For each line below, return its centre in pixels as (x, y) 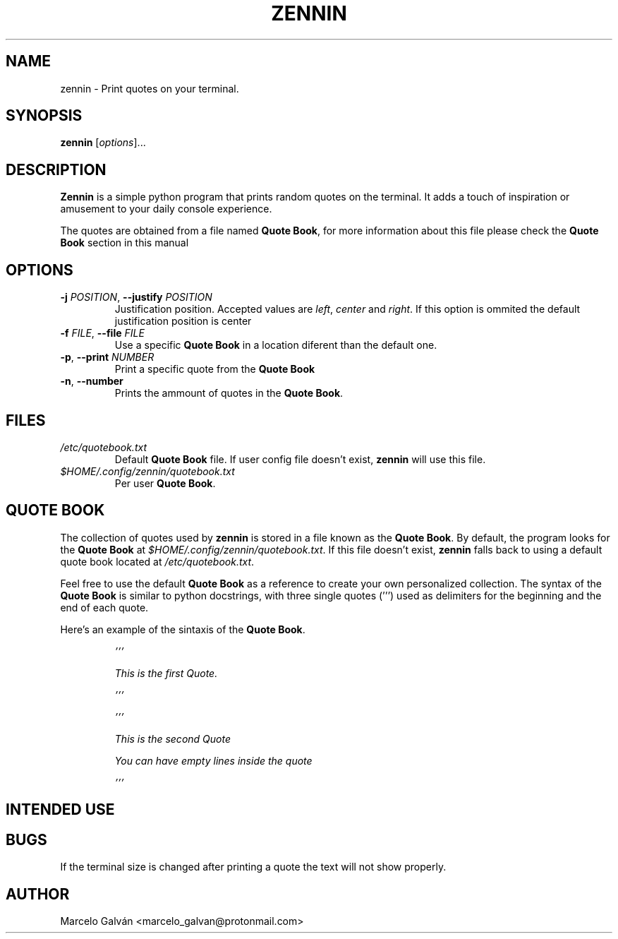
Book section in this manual (125, 243)
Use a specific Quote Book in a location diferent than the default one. (276, 345)
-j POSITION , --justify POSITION (136, 297)
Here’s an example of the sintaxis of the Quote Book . (183, 629)
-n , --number (92, 381)
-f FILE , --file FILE (102, 333)
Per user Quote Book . (165, 483)
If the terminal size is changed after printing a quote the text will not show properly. (253, 867)
